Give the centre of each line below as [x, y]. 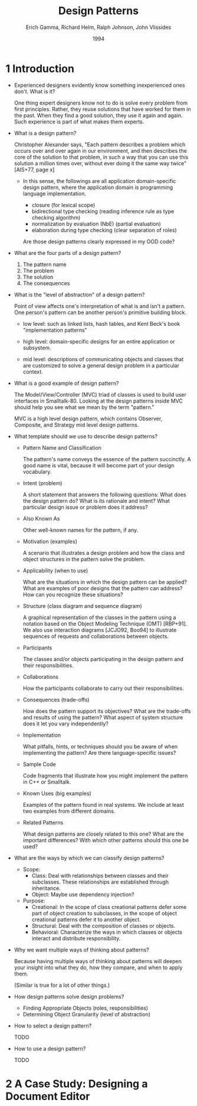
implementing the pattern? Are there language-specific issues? [99, 752]
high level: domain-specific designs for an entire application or [99, 341]
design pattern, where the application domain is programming [98, 187]
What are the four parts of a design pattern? [68, 253]
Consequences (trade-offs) [56, 699]
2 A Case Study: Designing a [77, 1084]
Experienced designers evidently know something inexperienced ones [99, 85]
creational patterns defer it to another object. [86, 920]
